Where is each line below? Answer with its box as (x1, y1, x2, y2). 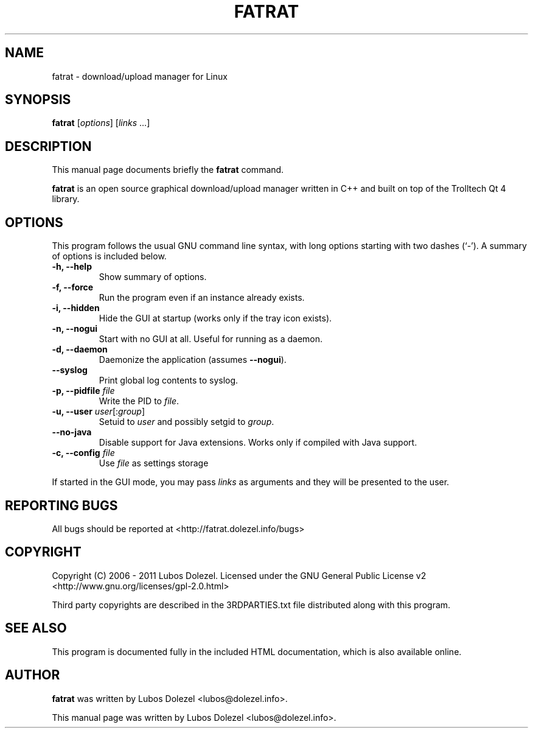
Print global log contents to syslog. (99, 375, 239, 386)
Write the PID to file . (99, 396, 179, 407)
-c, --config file (52, 447, 115, 458)
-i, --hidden (52, 303, 100, 314)
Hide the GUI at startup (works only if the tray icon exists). (99, 313, 332, 324)
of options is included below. (52, 251, 167, 262)
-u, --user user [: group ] (52, 406, 145, 417)
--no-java (52, 427, 92, 438)
